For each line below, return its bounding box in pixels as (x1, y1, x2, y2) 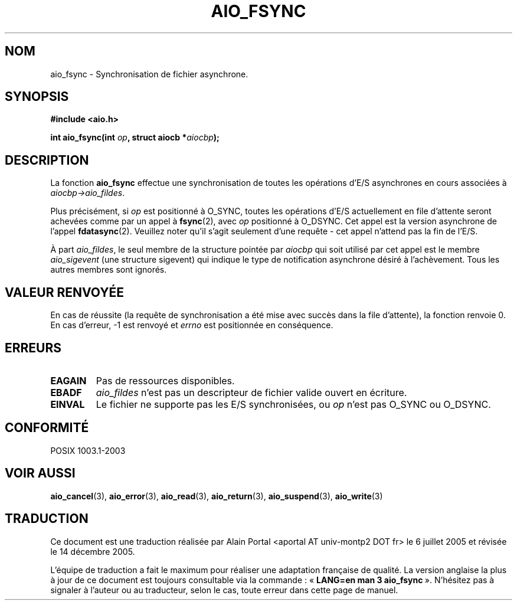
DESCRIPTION (5, 152, 89, 168)
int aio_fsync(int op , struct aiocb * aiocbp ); (50, 132, 220, 143)
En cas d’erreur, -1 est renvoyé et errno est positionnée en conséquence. (50, 320, 333, 331)
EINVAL (50, 398, 85, 410)
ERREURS (5, 340, 62, 355)
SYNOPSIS (5, 89, 69, 104)
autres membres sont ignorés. (50, 264, 167, 275)
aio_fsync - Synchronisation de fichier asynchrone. (50, 68, 248, 79)
